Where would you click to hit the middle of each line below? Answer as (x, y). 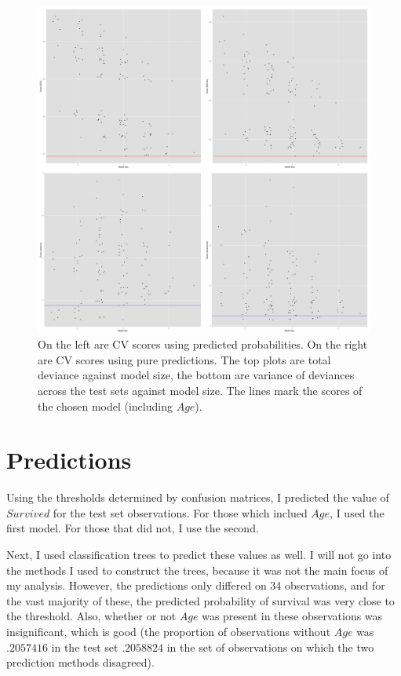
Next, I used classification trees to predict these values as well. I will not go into (199, 555)
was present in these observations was (292, 616)
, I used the (357, 512)
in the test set (85, 647)
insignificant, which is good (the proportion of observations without (169, 631)
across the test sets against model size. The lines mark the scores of (200, 390)
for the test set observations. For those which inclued (180, 512)
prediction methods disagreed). (80, 662)
